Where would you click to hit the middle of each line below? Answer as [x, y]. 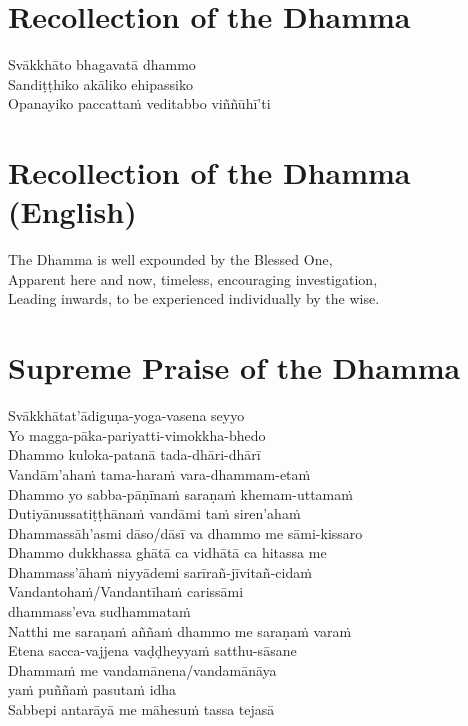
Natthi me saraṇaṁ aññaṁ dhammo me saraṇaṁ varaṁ [180, 630]
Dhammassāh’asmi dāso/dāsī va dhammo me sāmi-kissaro [185, 532]
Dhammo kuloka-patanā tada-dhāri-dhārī [134, 454]
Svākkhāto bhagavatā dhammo [102, 64]
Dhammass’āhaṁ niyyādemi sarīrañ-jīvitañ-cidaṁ [160, 571]
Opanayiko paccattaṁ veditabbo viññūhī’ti [139, 103]
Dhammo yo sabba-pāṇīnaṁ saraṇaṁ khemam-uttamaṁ [180, 493]
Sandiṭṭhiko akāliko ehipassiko [100, 83]
